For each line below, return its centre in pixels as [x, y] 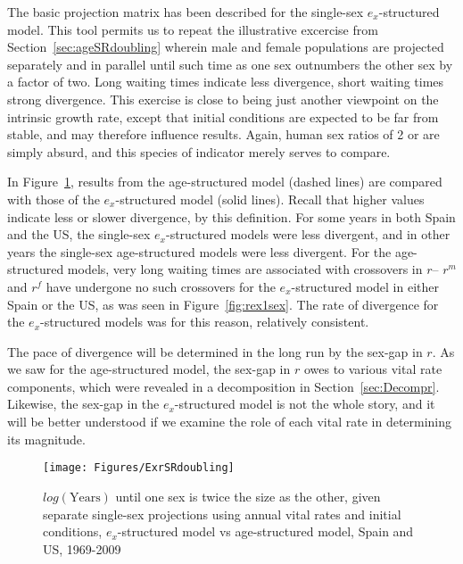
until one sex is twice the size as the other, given [248, 496]
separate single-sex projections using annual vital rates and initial [222, 514]
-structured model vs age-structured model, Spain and [265, 531]
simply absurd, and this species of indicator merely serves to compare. [199, 151]
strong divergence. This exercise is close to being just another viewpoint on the [223, 99]
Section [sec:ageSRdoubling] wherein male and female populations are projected [226, 47]
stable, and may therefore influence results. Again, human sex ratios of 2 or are [223, 134]
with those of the [54, 199]
